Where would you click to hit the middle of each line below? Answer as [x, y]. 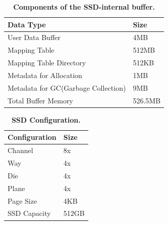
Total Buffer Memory [40, 100]
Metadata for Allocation [45, 75]
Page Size [22, 200]
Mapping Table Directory [47, 63]
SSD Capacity [29, 213]
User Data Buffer [34, 37]
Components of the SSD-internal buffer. [84, 7]
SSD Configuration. [46, 119]
